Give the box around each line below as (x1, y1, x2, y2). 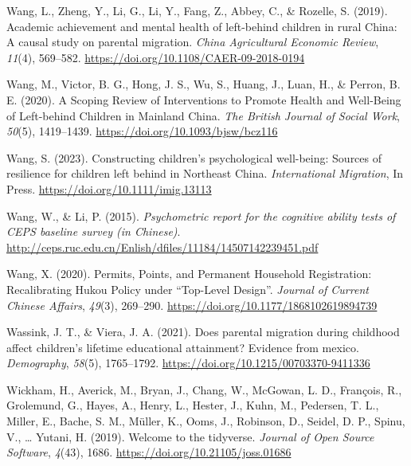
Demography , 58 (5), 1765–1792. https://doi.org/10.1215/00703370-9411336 (6, 354, 370, 371)
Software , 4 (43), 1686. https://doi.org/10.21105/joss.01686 (6, 444, 292, 460)
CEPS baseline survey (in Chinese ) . (6, 223, 181, 240)
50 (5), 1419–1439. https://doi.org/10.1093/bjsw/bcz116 (6, 123, 278, 139)
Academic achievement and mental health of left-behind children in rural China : (6, 18, 397, 34)
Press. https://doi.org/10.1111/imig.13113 (6, 180, 212, 197)
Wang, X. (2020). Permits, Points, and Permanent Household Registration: (6, 265, 372, 282)
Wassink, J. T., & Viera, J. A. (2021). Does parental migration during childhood (6, 323, 400, 340)
